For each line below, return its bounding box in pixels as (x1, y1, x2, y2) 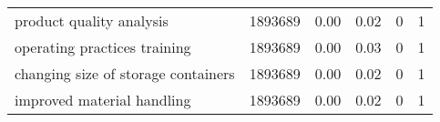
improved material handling (15, 89, 191, 110)
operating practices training (15, 36, 191, 57)
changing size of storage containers (15, 63, 235, 84)
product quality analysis (15, 10, 169, 31)
